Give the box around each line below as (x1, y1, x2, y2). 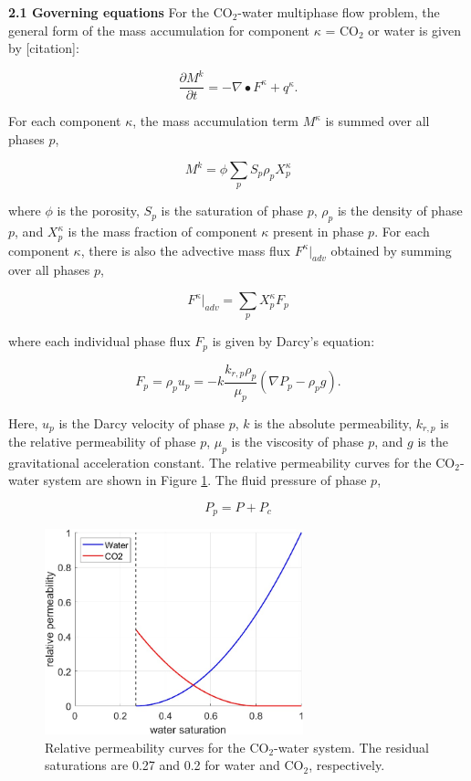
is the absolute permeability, (254, 413, 413, 432)
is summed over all (325, 111, 430, 131)
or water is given (368, 20, 461, 39)
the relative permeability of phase (8, 431, 196, 450)
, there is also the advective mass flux (80, 240, 291, 259)
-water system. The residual (274, 737, 429, 756)
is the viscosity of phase (231, 431, 364, 450)
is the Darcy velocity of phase (58, 413, 225, 432)
